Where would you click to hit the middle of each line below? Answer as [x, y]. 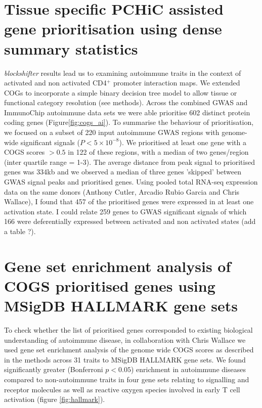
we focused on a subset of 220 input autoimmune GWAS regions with [112, 132]
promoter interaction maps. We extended [177, 83]
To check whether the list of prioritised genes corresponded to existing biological [128, 330]
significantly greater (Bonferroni [54, 369]
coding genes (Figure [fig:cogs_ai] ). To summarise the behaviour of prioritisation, [129, 122]
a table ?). [20, 231]
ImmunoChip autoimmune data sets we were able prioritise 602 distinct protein [127, 112]
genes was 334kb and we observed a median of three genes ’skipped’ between [123, 172]
